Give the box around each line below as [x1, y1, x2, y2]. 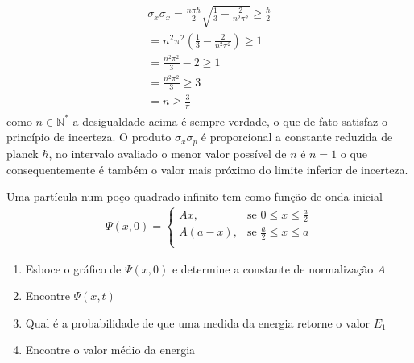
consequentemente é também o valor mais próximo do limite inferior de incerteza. [6, 161, 408, 177]
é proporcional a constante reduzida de [201, 128, 393, 145]
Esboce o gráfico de [25, 260, 122, 277]
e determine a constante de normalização [172, 260, 374, 277]
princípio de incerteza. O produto [6, 128, 172, 145]
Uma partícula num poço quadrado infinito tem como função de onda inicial [6, 188, 383, 205]
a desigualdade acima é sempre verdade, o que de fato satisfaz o [72, 112, 387, 129]
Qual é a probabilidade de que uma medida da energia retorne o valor [25, 314, 371, 331]
